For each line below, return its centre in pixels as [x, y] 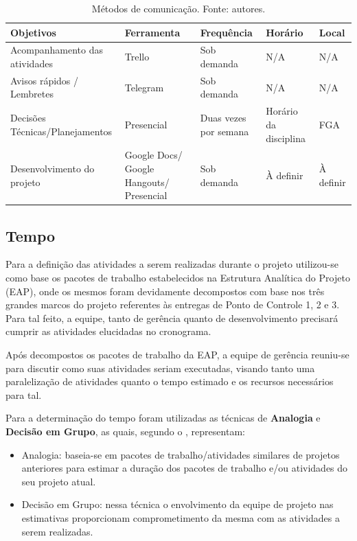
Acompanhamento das [57, 50]
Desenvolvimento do [53, 168]
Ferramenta [152, 32]
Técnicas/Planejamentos [61, 131]
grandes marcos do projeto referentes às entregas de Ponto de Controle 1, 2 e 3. [173, 304]
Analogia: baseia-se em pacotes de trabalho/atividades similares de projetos [181, 454]
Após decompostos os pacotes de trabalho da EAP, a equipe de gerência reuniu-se [177, 354]
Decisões [28, 118]
